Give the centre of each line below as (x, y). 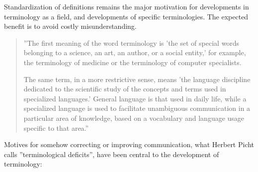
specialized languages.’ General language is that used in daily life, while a (135, 98)
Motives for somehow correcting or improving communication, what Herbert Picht (129, 144)
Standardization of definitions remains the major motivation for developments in (127, 6)
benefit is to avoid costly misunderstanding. (70, 26)
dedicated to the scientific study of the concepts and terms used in (125, 89)
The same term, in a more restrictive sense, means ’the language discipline (137, 79)
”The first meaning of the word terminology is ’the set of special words (131, 43)
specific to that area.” (56, 128)
